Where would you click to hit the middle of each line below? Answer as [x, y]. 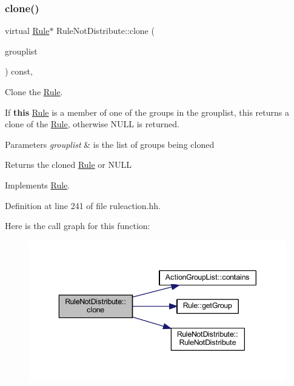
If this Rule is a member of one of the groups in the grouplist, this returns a [147, 112]
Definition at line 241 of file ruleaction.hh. [83, 205]
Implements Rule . [38, 185]
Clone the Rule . [34, 92]
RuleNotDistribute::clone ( [105, 31]
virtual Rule [27, 31]
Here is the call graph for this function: [78, 226]
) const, [19, 71]
